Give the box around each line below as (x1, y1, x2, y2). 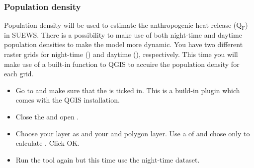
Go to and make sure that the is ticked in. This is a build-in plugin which (15, 85, 240, 95)
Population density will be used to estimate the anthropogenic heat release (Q (4, 20, 242, 30)
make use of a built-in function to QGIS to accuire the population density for (4, 58, 240, 69)
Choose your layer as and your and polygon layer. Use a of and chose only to (15, 128, 250, 138)
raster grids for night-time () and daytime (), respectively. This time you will (4, 49, 238, 59)
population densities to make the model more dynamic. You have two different (4, 39, 243, 50)
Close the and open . (15, 111, 79, 121)
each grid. (4, 68, 34, 79)
